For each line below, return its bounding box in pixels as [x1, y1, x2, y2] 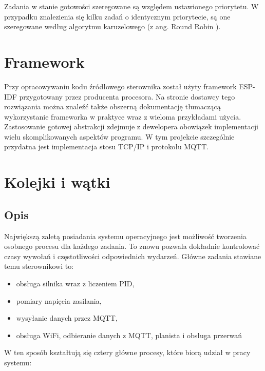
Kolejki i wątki [4, 171, 110, 192]
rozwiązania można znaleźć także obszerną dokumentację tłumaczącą [4, 101, 221, 112]
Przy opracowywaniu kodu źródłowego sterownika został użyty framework [4, 81, 237, 91]
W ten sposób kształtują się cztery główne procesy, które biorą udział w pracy [4, 347, 251, 358]
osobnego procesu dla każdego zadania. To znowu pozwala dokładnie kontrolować [4, 241, 260, 251]
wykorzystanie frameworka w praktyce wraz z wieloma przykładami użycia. [4, 111, 241, 122]
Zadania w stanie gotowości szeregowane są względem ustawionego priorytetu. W [4, 1, 259, 11]
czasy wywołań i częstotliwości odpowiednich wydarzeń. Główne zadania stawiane [4, 250, 261, 261]
